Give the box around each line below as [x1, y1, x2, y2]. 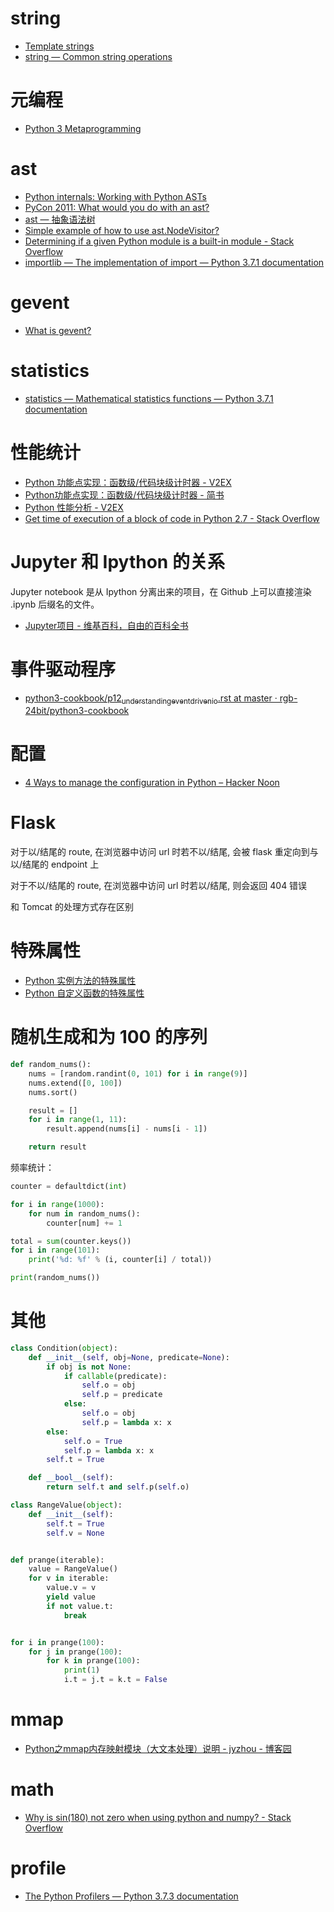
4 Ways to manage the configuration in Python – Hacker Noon [24, 777, 280, 789]
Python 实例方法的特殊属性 [24, 975, 137, 987]
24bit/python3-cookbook [24, 705, 130, 717]
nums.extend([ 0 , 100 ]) [28, 1078, 123, 1088]
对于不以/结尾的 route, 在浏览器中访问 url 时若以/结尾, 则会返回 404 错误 [10, 880, 308, 892]
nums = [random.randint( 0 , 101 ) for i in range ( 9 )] [28, 1068, 248, 1079]
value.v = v [46, 1583, 97, 1593]
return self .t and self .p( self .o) [46, 1482, 190, 1492]
